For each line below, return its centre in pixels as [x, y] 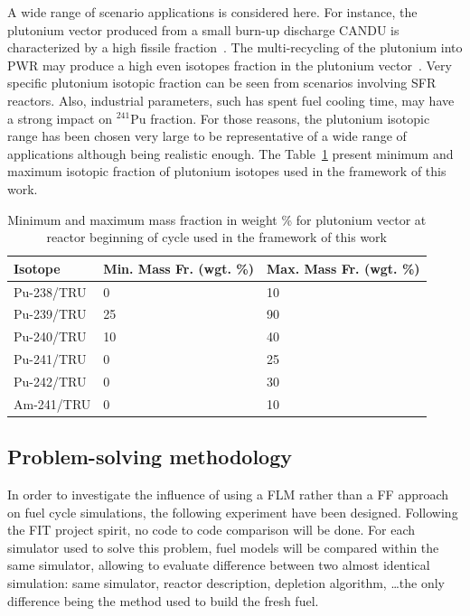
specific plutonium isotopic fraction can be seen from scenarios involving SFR [222, 83]
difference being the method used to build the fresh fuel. [163, 600]
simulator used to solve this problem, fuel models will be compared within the [223, 547]
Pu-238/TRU [50, 291]
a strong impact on [60, 118]
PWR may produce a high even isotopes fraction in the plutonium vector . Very [230, 65]
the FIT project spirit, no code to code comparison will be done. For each [211, 530]
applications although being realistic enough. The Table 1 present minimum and [230, 153]
